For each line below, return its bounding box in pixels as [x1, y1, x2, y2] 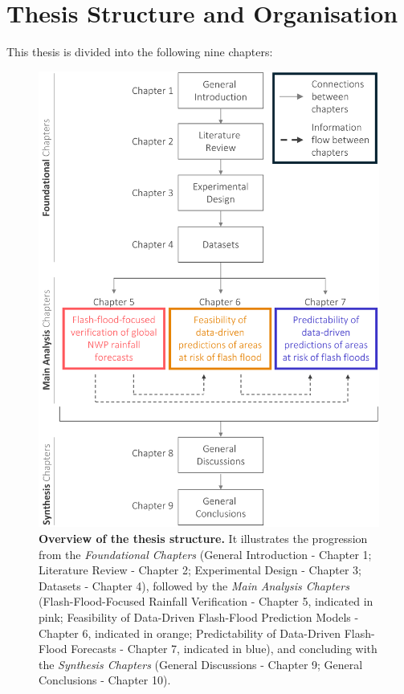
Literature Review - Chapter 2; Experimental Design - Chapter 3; [39, 561, 361, 578]
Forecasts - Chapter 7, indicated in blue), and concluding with [71, 640, 377, 657]
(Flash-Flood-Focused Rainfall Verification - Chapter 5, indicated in [39, 593, 373, 610]
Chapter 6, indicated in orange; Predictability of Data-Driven [39, 624, 341, 641]
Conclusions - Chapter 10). [39, 672, 171, 688]
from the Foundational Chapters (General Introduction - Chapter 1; [39, 545, 372, 562]
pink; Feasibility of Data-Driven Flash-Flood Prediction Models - [39, 609, 359, 626]
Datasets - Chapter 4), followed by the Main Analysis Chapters [39, 577, 349, 594]
